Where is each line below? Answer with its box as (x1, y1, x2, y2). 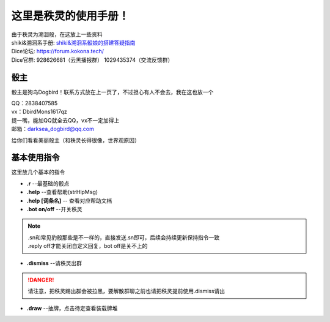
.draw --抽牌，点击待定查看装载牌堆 (26, 304, 118, 312)
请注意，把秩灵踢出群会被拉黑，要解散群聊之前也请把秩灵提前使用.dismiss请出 (28, 288, 226, 295)
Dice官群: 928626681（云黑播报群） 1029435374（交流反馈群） (11, 56, 174, 64)
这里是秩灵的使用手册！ (11, 9, 130, 23)
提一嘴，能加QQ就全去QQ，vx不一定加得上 (11, 116, 120, 124)
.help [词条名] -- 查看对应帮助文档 (26, 197, 112, 204)
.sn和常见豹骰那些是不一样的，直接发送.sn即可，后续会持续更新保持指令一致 (28, 233, 220, 241)
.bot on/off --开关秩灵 (26, 206, 82, 213)
